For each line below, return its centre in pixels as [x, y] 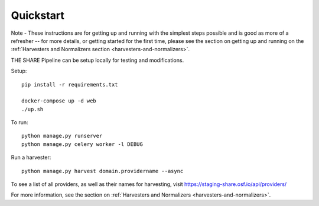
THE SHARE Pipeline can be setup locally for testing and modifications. [97, 60]
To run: [20, 122]
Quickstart [38, 15]
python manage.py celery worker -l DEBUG [82, 144]
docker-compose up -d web [59, 101]
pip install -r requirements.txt [70, 84]
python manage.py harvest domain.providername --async [102, 171]
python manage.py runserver [62, 136]
